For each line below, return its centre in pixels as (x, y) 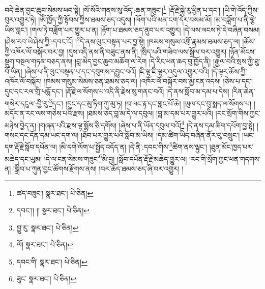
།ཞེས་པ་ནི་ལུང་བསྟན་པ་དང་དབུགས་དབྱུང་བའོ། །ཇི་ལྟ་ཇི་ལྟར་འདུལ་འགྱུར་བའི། (117, 71)
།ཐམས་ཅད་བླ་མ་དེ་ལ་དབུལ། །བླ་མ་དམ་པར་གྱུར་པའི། (150, 113)
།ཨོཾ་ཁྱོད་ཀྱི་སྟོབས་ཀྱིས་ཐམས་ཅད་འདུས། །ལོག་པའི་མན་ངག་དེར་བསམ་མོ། (125, 20)
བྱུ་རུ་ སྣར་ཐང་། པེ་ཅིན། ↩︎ (48, 227)
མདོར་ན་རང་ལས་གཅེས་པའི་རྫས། (45, 113)
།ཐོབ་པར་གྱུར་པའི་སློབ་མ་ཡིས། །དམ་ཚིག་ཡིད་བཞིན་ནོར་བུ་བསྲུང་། (160, 135)
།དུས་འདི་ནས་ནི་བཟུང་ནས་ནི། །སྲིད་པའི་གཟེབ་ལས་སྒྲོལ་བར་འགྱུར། (147, 51)
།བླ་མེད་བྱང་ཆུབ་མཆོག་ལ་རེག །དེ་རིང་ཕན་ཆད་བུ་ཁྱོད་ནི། (143, 61)
